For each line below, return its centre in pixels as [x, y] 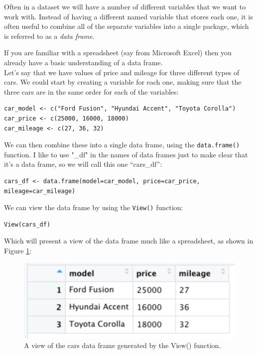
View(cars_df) [27, 224]
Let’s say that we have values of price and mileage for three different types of [122, 72]
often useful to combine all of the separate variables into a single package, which [127, 26]
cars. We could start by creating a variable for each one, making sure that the [123, 82]
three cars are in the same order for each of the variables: [91, 91]
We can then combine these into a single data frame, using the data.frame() [122, 145]
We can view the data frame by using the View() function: [94, 207]
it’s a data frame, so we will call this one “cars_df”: [83, 164]
